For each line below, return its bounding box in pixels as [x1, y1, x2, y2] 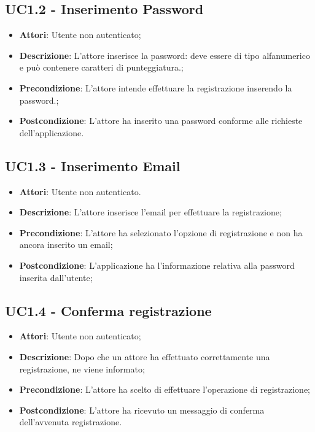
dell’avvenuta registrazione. [19, 415, 122, 428]
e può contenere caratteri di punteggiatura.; [19, 61, 184, 74]
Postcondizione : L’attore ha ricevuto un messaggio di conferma [19, 403, 265, 416]
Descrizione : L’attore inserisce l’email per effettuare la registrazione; [19, 206, 282, 218]
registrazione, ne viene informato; [19, 362, 145, 375]
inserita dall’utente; [19, 271, 93, 283]
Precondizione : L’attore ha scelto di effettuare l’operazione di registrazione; [19, 383, 311, 396]
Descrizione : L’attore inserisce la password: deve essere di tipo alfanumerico [19, 48, 310, 61]
